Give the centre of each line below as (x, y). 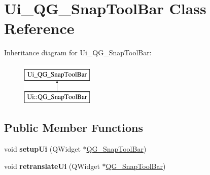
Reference (39, 28)
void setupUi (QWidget (42, 149)
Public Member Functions (74, 128)
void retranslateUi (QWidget (52, 166)
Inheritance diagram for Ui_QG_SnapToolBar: (78, 52)
